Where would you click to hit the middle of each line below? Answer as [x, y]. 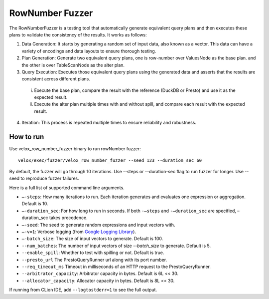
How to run [27, 137]
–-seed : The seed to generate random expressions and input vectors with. [98, 225]
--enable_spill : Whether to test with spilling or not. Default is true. [93, 253]
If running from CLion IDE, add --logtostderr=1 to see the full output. [83, 290]
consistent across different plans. [56, 79]
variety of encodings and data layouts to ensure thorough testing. [89, 51]
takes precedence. [68, 218]
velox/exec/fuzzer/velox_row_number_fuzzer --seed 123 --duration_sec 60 [110, 160]
